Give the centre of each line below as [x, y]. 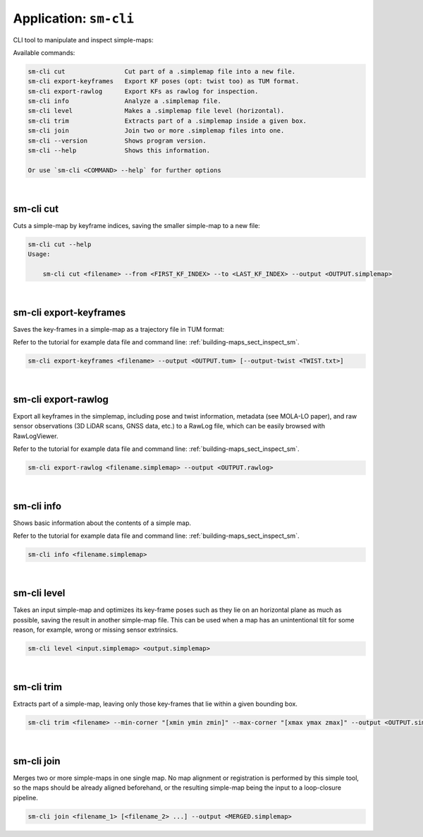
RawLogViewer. [36, 436]
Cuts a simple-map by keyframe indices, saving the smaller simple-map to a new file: [136, 225]
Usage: [39, 254]
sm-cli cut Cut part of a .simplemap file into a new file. [162, 71]
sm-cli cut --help [60, 244]
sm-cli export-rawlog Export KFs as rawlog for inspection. [143, 91]
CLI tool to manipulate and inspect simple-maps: [84, 40]
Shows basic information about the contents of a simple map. [102, 523]
